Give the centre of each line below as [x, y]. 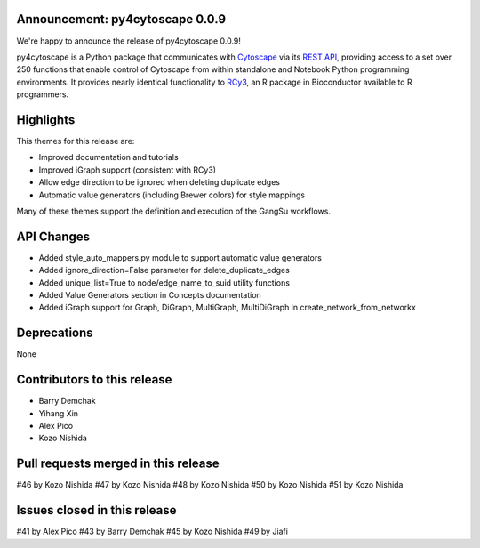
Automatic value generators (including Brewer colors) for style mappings [172, 195]
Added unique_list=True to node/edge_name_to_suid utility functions [164, 282]
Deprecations [55, 333]
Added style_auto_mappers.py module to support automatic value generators [180, 257]
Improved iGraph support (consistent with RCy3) [128, 170]
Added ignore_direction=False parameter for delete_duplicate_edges [164, 270]
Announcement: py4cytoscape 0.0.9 [121, 19]
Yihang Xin [59, 413]
